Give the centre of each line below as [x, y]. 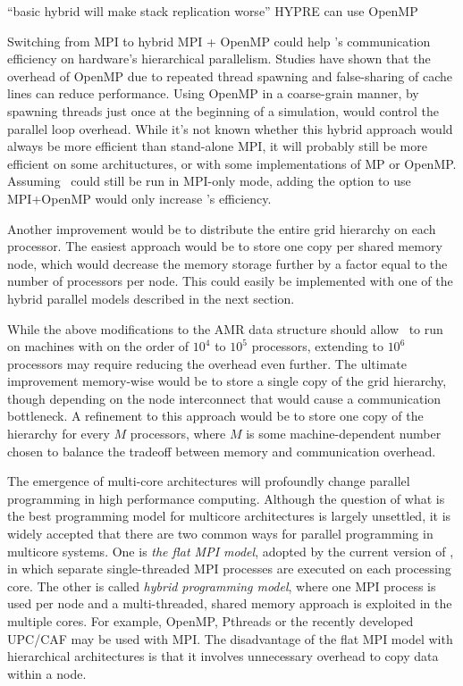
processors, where [178, 434]
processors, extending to [317, 346]
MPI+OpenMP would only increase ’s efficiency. [139, 198]
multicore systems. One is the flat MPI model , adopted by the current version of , [231, 551]
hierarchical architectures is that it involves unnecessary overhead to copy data [223, 656]
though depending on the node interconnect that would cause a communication [224, 398]
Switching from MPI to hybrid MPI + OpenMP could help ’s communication [219, 41]
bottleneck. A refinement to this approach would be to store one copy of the [215, 416]
